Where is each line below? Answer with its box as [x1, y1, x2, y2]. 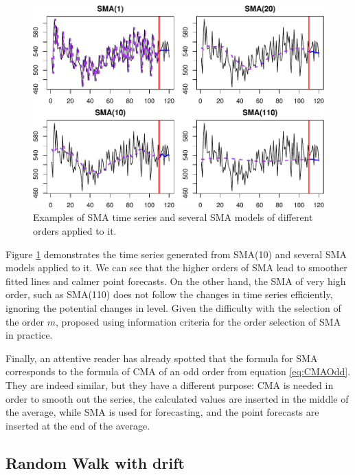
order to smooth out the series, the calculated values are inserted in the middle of [5, 391, 349, 405]
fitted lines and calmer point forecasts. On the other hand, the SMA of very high [5, 273, 346, 288]
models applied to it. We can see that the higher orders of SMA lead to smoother [5, 260, 347, 275]
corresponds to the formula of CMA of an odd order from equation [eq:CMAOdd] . [5, 364, 351, 379]
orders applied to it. [33, 224, 117, 238]
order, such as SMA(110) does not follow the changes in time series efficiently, [5, 287, 333, 302]
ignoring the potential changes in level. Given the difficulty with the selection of [5, 301, 341, 315]
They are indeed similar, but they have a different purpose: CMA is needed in [5, 377, 334, 392]
